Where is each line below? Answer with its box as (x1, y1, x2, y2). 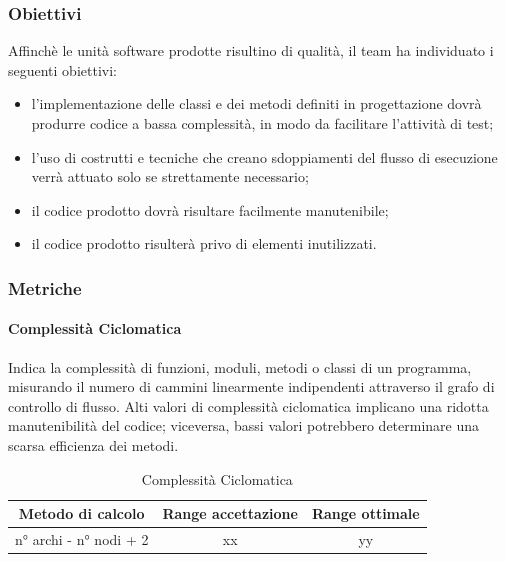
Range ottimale (311, 503, 420, 524)
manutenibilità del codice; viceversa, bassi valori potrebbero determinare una (8, 415, 480, 436)
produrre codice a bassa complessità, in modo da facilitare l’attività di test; (31, 113, 494, 133)
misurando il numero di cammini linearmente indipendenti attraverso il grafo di (8, 376, 495, 397)
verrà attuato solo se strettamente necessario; (31, 166, 309, 187)
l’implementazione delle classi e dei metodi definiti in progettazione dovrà (31, 93, 482, 114)
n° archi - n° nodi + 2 (15, 529, 149, 550)
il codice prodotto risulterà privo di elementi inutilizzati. (31, 233, 377, 254)
